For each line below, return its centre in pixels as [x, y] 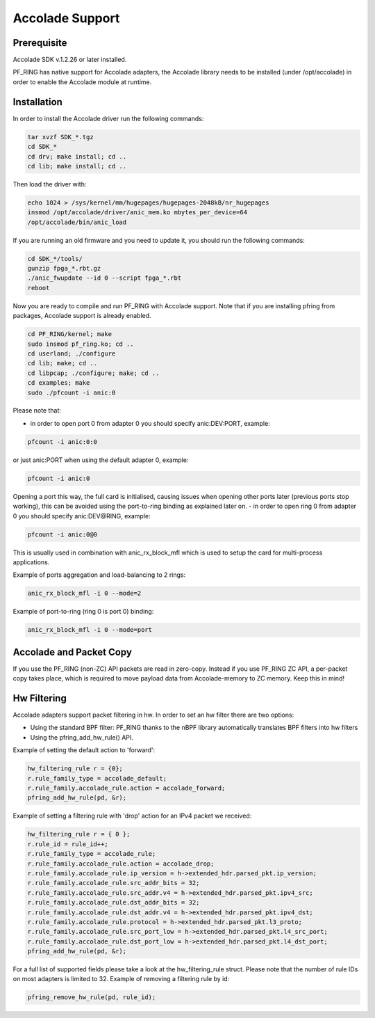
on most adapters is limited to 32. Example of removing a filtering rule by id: [121, 979]
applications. [31, 562]
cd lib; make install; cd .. [77, 166]
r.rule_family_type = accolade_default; [97, 778]
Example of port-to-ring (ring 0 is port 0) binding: [83, 612]
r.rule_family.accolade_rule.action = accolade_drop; [121, 864]
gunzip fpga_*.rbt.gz [64, 269]
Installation [37, 102]
